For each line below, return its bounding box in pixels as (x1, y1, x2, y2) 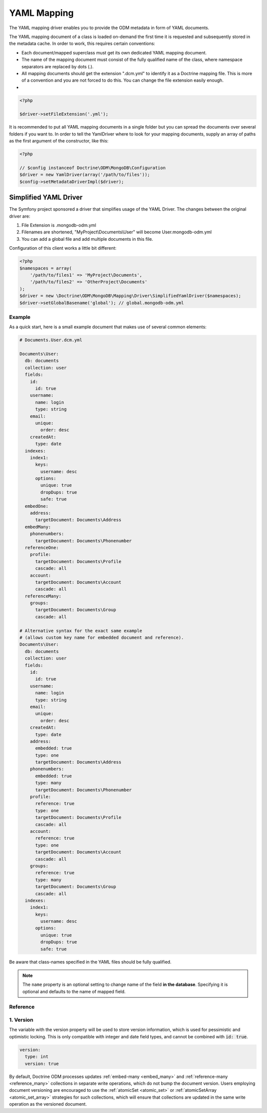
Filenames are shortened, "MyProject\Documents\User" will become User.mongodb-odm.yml (21, 229, 212, 235)
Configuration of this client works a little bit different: (9, 245, 117, 251)
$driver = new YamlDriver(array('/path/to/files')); (19, 172, 150, 178)
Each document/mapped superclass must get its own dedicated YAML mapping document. (21, 49, 207, 55)
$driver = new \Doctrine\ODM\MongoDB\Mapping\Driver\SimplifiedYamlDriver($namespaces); (19, 293, 242, 299)
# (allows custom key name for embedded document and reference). (19, 635, 184, 640)
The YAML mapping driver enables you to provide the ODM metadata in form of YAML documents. (9, 25, 210, 31)
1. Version (9, 1017, 34, 1024)
